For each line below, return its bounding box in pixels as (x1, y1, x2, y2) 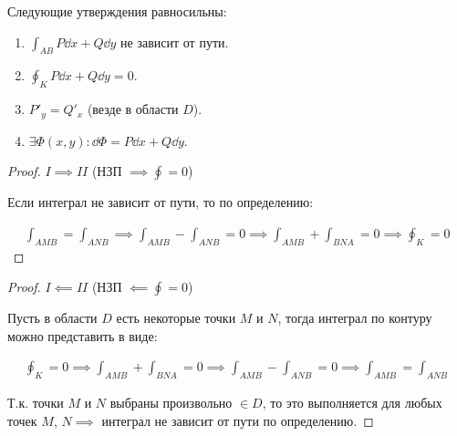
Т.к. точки (7, 393, 64, 412)
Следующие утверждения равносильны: (7, 2, 227, 20)
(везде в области (87, 99, 179, 119)
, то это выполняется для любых (262, 393, 442, 412)
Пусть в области (7, 308, 98, 327)
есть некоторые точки (116, 308, 236, 327)
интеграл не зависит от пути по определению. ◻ (101, 410, 374, 430)
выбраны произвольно (109, 393, 233, 412)
